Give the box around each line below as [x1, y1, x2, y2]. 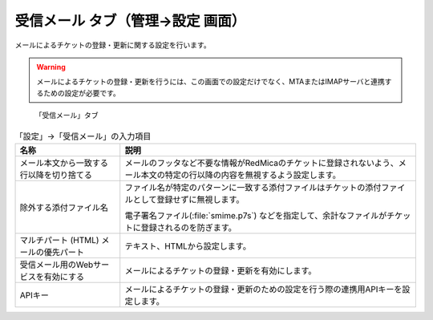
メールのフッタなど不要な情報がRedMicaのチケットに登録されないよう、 [124, 157, 399, 168]
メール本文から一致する [19, 157, 108, 168]
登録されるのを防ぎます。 [140, 221, 237, 233]
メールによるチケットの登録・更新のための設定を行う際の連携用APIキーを [124, 283, 403, 294]
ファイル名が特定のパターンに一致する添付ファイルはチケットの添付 [124, 181, 382, 192]
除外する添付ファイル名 [19, 201, 108, 213]
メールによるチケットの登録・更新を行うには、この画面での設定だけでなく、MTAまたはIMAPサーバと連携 [36, 77, 385, 87]
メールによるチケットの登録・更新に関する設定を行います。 [14, 40, 212, 50]
